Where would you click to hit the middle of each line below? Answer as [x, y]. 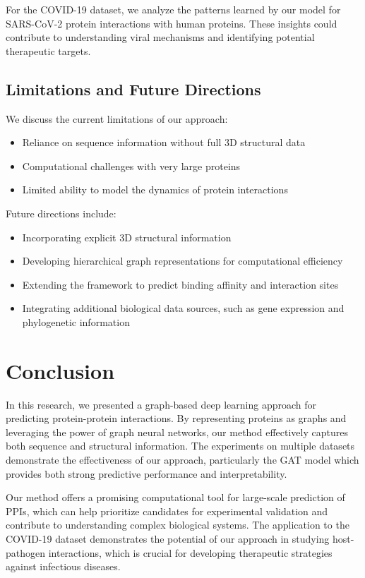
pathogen [26, 552]
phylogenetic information [76, 321]
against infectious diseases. [63, 566]
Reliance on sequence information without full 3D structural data [164, 142]
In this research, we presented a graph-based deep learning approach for [161, 404]
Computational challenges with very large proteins [131, 165]
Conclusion [60, 370]
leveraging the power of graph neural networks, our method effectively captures [177, 432]
